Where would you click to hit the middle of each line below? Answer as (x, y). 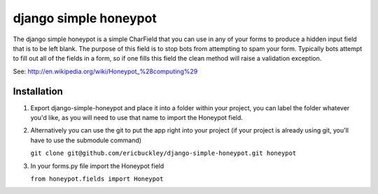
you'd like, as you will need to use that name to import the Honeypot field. (136, 118)
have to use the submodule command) (86, 140)
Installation (38, 91)
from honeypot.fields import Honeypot (97, 179)
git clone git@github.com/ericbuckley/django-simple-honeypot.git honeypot (163, 153)
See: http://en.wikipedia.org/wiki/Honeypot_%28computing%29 (105, 71)
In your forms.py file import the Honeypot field (97, 166)
